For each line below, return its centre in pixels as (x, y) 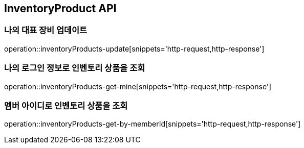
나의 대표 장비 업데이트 (46, 30)
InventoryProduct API (60, 8)
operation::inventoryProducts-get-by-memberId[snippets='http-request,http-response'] (153, 124)
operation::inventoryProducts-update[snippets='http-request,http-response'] (134, 48)
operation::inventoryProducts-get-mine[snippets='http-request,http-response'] (138, 86)
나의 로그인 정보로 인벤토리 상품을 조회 (75, 68)
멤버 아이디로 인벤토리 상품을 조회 (66, 105)
